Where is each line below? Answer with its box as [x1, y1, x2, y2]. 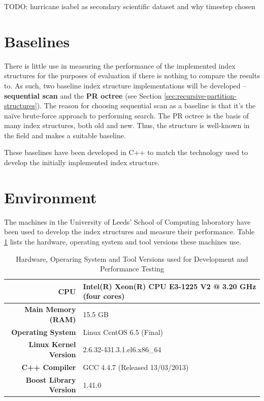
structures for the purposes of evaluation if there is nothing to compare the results [4, 70, 260, 81]
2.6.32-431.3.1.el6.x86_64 [83, 344, 161, 355]
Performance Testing [100, 263, 164, 274]
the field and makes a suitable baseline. [4, 130, 126, 140]
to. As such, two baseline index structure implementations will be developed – [4, 80, 247, 90]
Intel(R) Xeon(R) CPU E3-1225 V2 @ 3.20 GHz [83, 281, 256, 291]
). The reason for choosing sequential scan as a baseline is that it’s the [37, 100, 256, 111]
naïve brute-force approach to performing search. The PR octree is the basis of [4, 110, 249, 120]
